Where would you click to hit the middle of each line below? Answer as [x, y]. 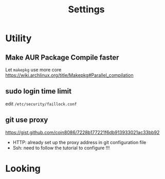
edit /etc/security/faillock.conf [41, 103]
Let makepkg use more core [33, 70]
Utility [19, 38]
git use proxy [27, 120]
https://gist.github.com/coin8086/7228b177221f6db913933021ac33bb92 [82, 132]
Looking [23, 168]
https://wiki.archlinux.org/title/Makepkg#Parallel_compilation [69, 75]
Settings [86, 10]
